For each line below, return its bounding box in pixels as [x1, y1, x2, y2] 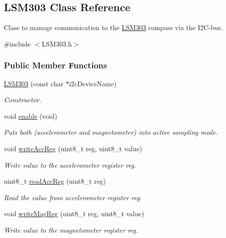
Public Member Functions [4, 59, 107, 71]
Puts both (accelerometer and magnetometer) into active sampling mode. [4, 127, 218, 137]
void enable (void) [4, 111, 57, 121]
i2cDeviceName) [69, 78, 117, 88]
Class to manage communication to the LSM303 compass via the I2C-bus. [4, 22, 223, 32]
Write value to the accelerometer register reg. [4, 159, 136, 170]
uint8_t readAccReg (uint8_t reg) [4, 176, 106, 186]
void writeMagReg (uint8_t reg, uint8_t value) [4, 208, 144, 219]
